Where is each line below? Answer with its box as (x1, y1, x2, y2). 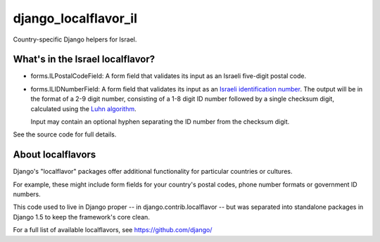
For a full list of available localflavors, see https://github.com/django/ (13, 226, 213, 234)
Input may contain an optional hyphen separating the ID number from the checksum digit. (30, 117, 290, 126)
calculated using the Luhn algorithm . (30, 104, 137, 113)
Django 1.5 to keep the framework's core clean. (13, 212, 151, 221)
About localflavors (13, 148, 96, 161)
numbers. (13, 190, 42, 198)
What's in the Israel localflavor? (13, 53, 156, 65)
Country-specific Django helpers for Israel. (13, 35, 137, 44)
